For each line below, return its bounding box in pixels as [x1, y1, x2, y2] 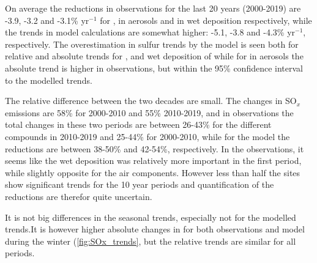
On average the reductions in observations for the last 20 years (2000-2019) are [5, 2, 301, 14]
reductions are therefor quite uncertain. [5, 190, 152, 202]
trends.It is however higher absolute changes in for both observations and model [5, 223, 305, 235]
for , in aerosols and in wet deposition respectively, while [100, 13, 312, 26]
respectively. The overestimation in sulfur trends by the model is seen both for [5, 37, 299, 50]
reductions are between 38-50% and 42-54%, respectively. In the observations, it [5, 142, 304, 155]
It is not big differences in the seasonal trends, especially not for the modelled [5, 210, 296, 223]
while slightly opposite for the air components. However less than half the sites [5, 166, 300, 179]
